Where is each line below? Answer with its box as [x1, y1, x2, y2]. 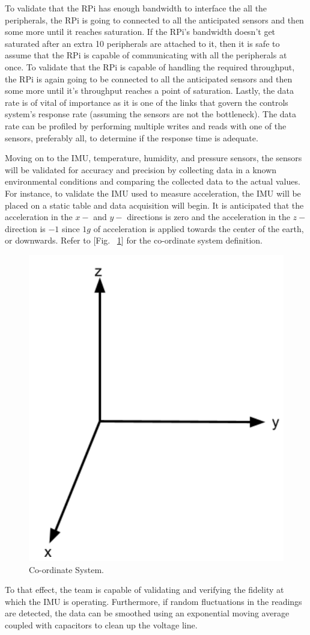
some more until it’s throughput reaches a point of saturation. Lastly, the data [5, 84, 294, 97]
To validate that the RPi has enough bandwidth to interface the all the [5, 2, 267, 14]
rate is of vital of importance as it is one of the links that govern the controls [5, 96, 288, 108]
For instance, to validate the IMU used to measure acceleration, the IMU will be [5, 186, 301, 199]
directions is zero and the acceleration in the [127, 210, 290, 223]
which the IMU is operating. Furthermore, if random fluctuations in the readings [5, 595, 302, 607]
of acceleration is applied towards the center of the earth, [93, 222, 304, 235]
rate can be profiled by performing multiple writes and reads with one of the [5, 119, 287, 132]
